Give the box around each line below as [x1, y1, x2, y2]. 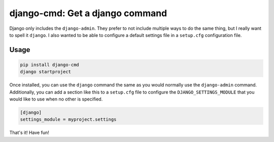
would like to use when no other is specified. [9, 96, 103, 102]
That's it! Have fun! [9, 129, 49, 136]
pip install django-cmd [20, 62, 80, 68]
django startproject [20, 69, 71, 75]
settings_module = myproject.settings [20, 117, 117, 122]
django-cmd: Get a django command [9, 8, 167, 19]
